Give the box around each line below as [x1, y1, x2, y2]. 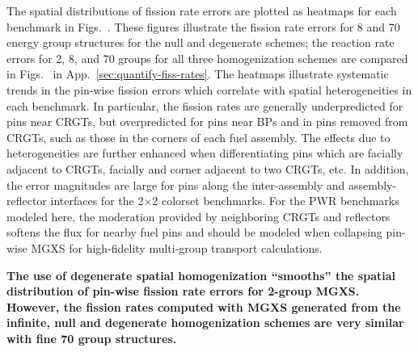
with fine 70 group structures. [6, 329, 177, 346]
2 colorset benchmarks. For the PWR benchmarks [152, 192, 399, 209]
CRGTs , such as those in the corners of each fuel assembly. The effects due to [6, 128, 391, 145]
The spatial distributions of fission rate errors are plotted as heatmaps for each [6, 2, 397, 19]
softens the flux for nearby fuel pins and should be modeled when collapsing [6, 224, 382, 241]
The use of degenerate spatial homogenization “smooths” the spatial [6, 266, 395, 283]
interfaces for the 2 [50, 192, 144, 209]
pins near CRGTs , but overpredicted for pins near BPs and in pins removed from [6, 113, 408, 130]
